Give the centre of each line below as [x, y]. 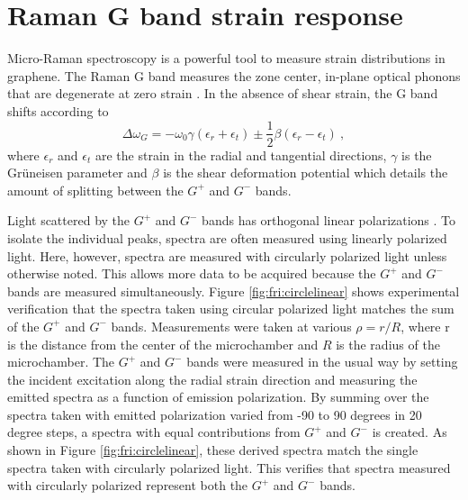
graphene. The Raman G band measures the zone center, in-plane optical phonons [234, 75]
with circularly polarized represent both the [128, 485]
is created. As [409, 432]
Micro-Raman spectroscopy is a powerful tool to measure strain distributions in [226, 58]
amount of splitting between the [95, 190]
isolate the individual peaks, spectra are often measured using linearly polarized [227, 237]
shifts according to [58, 110]
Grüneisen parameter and [77, 173]
